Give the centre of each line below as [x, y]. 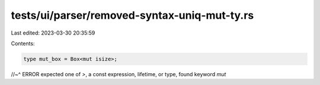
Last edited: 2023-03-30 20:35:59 [53, 33]
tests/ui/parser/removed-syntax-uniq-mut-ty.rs [132, 15]
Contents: [23, 43]
